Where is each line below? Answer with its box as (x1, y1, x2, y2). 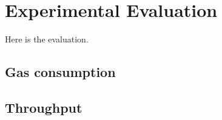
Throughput (5, 98, 82, 116)
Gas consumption (5, 62, 116, 81)
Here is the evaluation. (5, 33, 89, 45)
